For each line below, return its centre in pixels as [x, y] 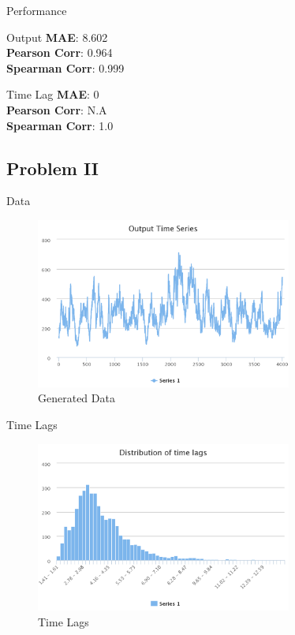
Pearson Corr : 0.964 [60, 52]
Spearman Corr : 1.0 [60, 125]
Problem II [52, 168]
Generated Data [77, 398]
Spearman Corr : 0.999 [65, 67]
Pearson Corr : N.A [57, 109]
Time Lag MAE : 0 [53, 94]
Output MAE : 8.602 [57, 37]
